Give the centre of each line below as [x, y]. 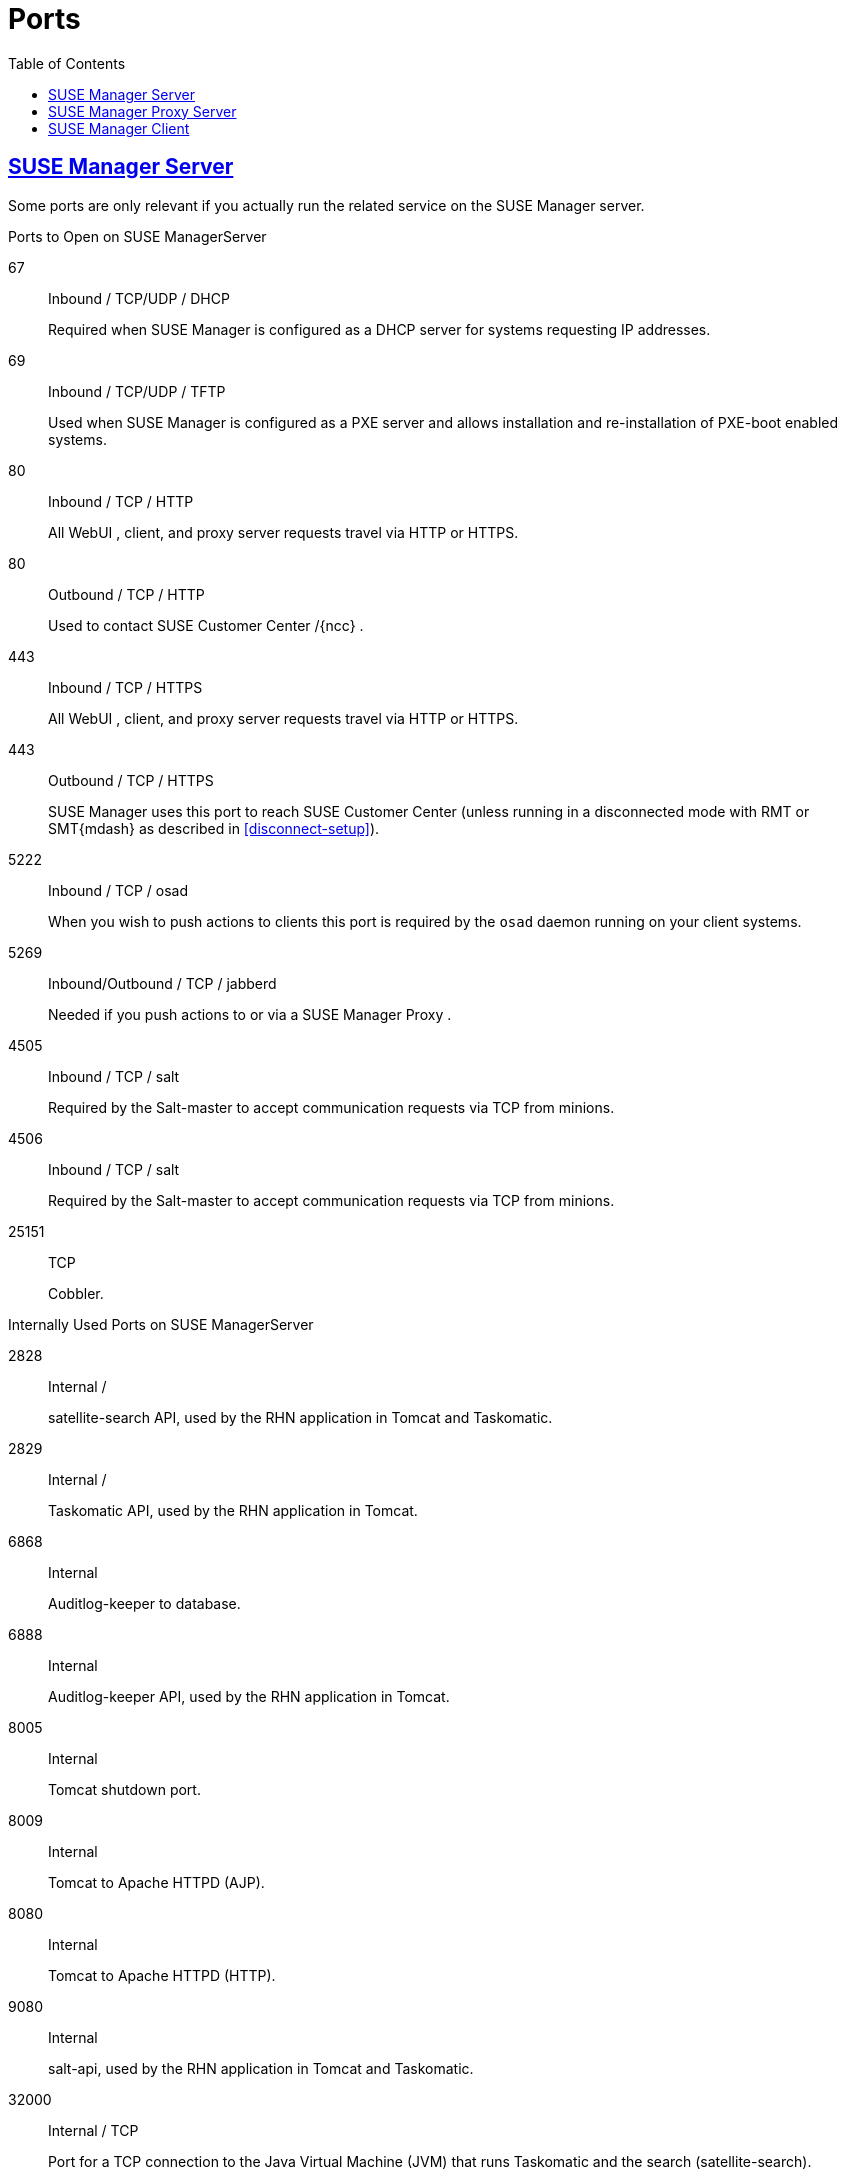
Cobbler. [76, 1293]
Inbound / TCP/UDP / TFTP [137, 391]
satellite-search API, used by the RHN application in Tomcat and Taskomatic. [300, 1417]
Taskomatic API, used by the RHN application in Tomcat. [233, 1510]
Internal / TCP [93, 2130]
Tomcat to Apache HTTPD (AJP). [156, 1882]
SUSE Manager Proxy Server [142, 111]
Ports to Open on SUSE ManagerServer [137, 236]
